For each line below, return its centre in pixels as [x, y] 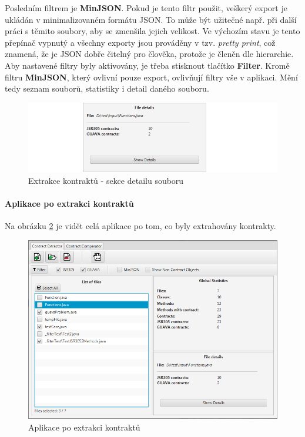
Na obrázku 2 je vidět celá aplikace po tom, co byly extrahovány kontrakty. [140, 226]
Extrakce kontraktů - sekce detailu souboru [106, 181]
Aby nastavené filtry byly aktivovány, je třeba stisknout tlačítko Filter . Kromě [147, 65]
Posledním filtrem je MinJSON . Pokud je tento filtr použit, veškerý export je [146, 8]
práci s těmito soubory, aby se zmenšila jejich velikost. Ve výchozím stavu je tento [152, 31]
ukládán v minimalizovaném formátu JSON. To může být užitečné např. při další [151, 19]
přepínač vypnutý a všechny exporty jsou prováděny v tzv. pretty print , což [140, 42]
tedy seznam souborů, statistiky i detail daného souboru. [107, 88]
